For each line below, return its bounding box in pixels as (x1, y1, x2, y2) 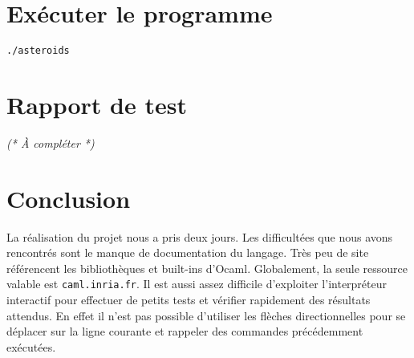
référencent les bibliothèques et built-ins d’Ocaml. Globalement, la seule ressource (6, 259, 408, 276)
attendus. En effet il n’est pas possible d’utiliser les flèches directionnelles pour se (6, 307, 406, 323)
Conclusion (6, 181, 131, 214)
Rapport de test (6, 87, 187, 120)
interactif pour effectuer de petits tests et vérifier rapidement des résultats (6, 291, 371, 308)
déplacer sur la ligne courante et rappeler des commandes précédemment (6, 323, 363, 340)
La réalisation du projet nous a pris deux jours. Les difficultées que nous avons (6, 228, 393, 245)
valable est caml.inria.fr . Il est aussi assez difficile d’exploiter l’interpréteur (6, 275, 388, 292)
